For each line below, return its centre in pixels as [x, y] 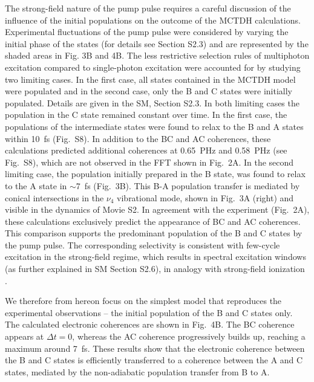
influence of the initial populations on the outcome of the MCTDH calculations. [153, 20]
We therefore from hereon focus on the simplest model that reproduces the [143, 301]
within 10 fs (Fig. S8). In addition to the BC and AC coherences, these [138, 138]
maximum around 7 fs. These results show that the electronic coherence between [155, 348]
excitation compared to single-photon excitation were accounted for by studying [153, 67]
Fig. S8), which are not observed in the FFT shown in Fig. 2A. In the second [149, 162]
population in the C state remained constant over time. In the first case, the [146, 115]
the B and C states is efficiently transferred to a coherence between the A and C [154, 360]
